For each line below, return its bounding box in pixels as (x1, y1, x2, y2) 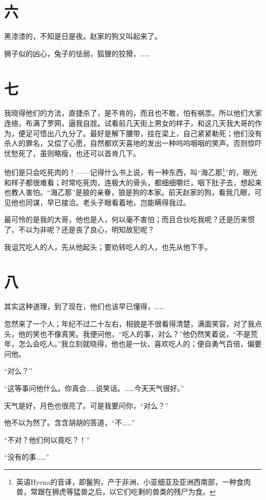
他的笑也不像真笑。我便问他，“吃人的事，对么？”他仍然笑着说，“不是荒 (18, 328, 258, 339)
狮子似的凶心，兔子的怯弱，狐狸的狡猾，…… (4, 48, 150, 58)
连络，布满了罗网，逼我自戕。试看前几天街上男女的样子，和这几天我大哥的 (4, 118, 255, 128)
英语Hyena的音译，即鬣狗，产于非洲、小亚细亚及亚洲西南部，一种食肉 (16, 476, 251, 487)
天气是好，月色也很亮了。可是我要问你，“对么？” (4, 400, 169, 410)
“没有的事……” (4, 451, 49, 462)
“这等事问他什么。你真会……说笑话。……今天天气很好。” (4, 382, 184, 393)
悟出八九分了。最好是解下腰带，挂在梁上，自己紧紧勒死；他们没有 (39, 127, 262, 138)
